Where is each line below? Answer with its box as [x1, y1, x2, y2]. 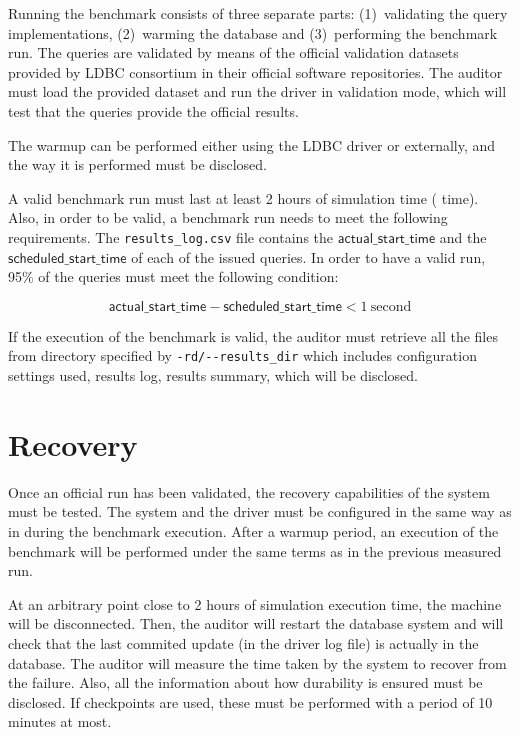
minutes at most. [8, 711, 112, 732]
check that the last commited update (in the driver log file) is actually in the [8, 632, 479, 653]
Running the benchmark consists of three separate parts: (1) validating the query [8, 3, 508, 23]
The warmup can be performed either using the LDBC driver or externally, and [8, 134, 496, 155]
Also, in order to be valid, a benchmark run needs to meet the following [8, 207, 448, 228]
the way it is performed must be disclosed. [8, 154, 267, 175]
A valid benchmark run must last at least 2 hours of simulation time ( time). [8, 187, 479, 208]
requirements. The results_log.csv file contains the [8, 226, 334, 247]
